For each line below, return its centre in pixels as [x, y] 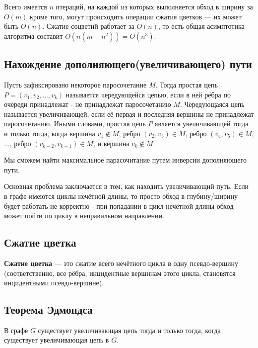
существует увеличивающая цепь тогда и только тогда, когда [129, 330]
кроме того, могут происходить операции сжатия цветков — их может [136, 16]
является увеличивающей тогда [202, 124]
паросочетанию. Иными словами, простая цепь [75, 124]
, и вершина [111, 143]
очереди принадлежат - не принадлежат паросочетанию [88, 104]
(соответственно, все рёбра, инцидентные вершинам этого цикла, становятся [120, 273]
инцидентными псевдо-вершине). [54, 283]
